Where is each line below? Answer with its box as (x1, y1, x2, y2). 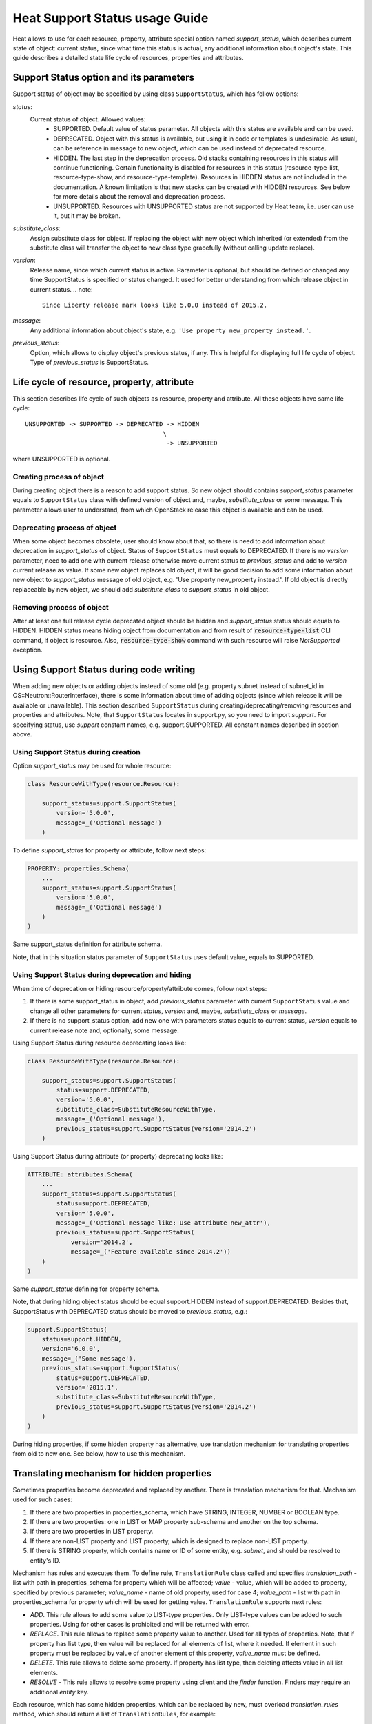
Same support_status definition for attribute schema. (12, 940, 163, 948)
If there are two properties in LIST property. (30, 1527, 154, 1536)
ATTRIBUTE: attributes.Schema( (27, 1170, 134, 1179)
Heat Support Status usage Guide (12, 10, 209, 26)
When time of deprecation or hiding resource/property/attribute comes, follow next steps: (12, 984, 267, 992)
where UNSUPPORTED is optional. (12, 454, 111, 463)
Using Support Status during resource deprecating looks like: (12, 1039, 187, 1047)
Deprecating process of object (12, 523, 117, 532)
